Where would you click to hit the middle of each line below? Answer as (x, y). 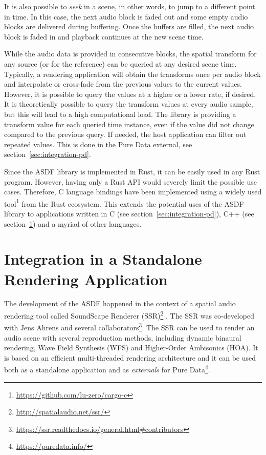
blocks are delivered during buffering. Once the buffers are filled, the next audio (129, 26)
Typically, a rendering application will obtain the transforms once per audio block (132, 74)
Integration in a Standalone (103, 259)
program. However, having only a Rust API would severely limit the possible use (131, 181)
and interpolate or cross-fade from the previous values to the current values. (123, 84)
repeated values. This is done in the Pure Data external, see (98, 144)
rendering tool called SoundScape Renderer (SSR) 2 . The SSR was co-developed (129, 315)
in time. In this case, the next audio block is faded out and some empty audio (126, 16)
